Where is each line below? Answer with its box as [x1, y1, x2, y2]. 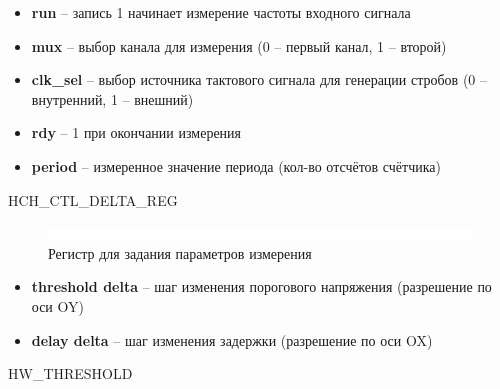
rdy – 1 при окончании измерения [31, 122, 242, 143]
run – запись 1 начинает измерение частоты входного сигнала [31, 2, 411, 22]
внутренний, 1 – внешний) [31, 88, 194, 109]
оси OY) [31, 295, 84, 316]
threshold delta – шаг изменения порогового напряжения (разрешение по [31, 276, 492, 297]
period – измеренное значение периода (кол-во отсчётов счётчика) [31, 155, 441, 176]
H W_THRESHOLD [8, 363, 133, 384]
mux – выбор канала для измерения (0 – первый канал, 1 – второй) [31, 35, 447, 56]
